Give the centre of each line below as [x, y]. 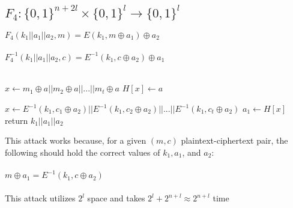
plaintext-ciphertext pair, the [234, 140]
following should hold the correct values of [83, 152]
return [17, 120]
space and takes [116, 198]
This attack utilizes [40, 198]
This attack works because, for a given [76, 140]
